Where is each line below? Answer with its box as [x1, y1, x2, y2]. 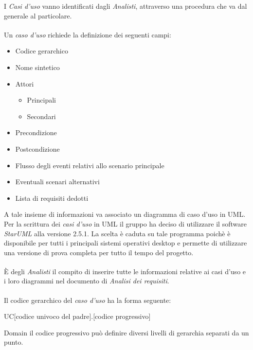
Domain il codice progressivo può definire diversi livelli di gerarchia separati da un [4, 327, 249, 337]
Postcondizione [15, 143, 60, 154]
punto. [4, 337, 23, 347]
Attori [15, 78, 34, 88]
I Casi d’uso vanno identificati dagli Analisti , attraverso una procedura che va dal [4, 1, 247, 11]
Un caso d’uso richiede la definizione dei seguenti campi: [4, 29, 171, 39]
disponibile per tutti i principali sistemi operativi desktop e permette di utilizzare [4, 238, 247, 248]
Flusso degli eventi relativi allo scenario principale [15, 160, 164, 170]
